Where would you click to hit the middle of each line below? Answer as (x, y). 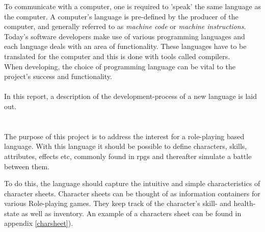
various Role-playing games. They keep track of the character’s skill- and (118, 203)
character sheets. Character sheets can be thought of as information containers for (132, 193)
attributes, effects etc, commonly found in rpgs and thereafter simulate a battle (128, 156)
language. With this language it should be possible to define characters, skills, (126, 146)
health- (245, 203)
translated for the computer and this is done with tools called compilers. (117, 56)
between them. (27, 166)
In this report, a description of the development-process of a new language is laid (130, 96)
